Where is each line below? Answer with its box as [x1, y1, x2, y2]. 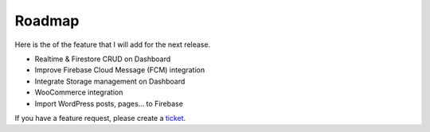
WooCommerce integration [34, 87, 123, 97]
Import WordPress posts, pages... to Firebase [34, 99, 183, 108]
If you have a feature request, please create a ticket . [14, 113, 186, 122]
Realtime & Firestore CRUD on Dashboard [34, 54, 171, 64]
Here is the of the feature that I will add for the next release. [14, 40, 211, 49]
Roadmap [14, 12, 80, 29]
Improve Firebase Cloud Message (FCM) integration [34, 65, 205, 75]
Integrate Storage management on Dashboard [34, 76, 186, 86]
